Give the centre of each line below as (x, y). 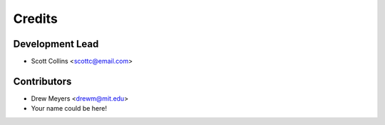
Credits (36, 19)
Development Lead (56, 44)
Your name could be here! (69, 109)
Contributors (42, 81)
